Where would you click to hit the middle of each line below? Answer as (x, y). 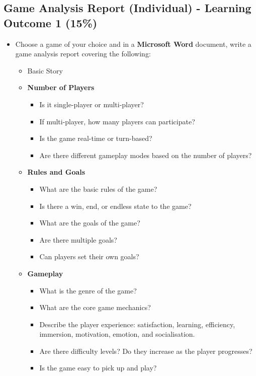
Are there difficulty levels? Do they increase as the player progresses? (146, 351)
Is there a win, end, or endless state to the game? (115, 206)
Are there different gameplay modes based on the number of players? (146, 155)
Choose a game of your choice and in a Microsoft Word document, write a (133, 44)
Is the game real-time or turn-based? (96, 138)
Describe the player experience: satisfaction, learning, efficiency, (137, 324)
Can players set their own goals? (89, 256)
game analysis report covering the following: (83, 54)
